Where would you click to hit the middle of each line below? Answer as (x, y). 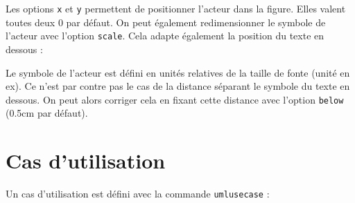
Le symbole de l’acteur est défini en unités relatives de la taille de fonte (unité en (178, 72)
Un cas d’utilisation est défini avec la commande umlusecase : (138, 194)
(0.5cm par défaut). (47, 113)
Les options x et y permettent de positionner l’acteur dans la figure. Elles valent (176, 8)
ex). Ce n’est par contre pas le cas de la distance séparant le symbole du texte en (178, 86)
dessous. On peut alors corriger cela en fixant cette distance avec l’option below (175, 99)
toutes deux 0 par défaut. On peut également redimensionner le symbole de (166, 22)
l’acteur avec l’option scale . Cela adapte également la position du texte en (165, 36)
